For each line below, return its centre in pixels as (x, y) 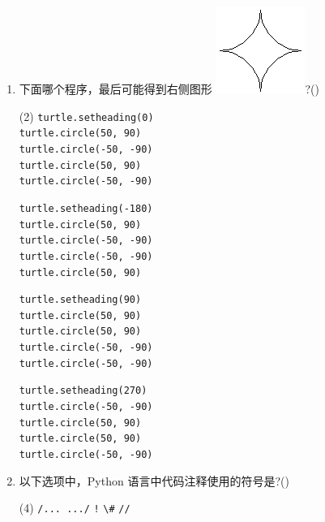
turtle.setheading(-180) (86, 208)
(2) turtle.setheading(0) (86, 116)
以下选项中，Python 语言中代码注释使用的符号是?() (154, 480)
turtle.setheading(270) (83, 391)
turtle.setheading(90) (80, 300)
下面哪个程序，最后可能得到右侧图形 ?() (169, 88)
